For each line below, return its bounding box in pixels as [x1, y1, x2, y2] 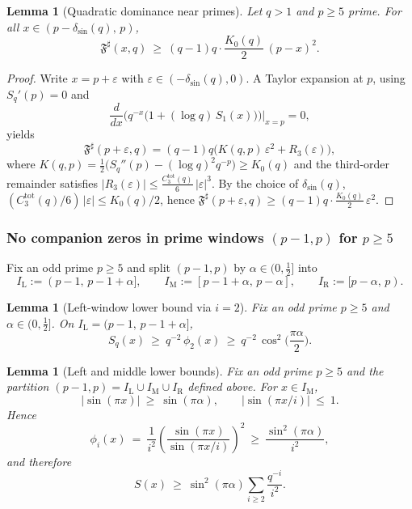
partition [6, 378, 49, 395]
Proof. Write [6, 70, 68, 87]
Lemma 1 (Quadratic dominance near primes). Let [6, 2, 263, 19]
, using [372, 70, 406, 87]
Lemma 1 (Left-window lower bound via [6, 299, 212, 316]
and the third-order [293, 155, 390, 172]
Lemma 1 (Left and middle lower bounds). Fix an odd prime [6, 362, 313, 379]
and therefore [6, 452, 72, 469]
